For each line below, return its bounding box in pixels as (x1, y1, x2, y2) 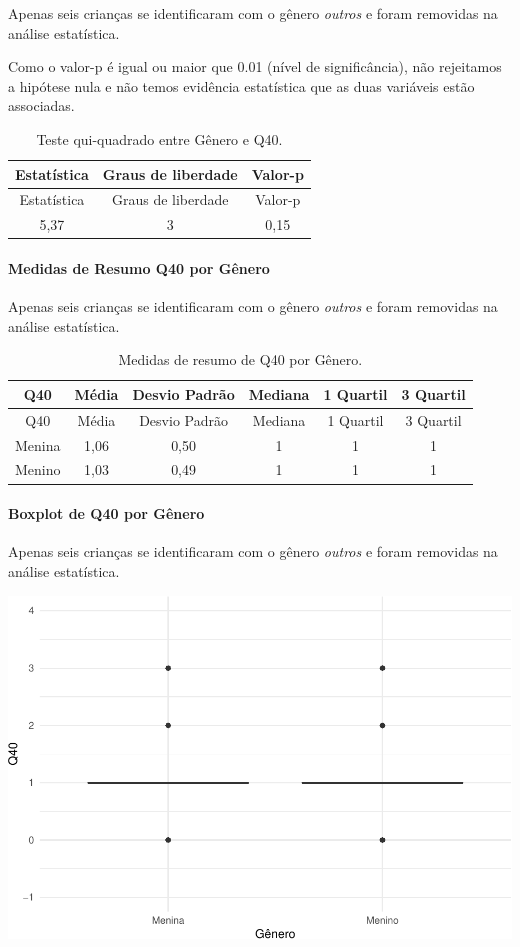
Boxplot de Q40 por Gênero (8, 503, 205, 524)
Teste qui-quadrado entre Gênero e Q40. (36, 128, 283, 149)
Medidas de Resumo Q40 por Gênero (8, 257, 270, 278)
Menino (15, 459, 61, 480)
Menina (15, 434, 61, 455)
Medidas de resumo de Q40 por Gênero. (118, 349, 363, 370)
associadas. (8, 95, 75, 116)
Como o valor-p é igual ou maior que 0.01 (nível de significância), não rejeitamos (8, 56, 502, 77)
